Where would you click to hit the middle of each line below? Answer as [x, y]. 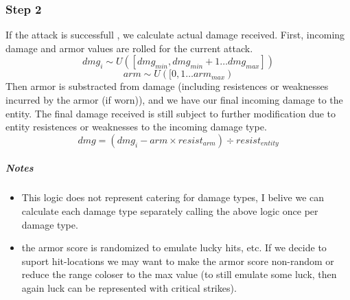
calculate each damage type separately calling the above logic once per [170, 210]
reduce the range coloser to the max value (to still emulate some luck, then [179, 274]
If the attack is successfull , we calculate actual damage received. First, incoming [175, 35]
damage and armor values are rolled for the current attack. [129, 48]
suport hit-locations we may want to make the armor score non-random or [178, 261]
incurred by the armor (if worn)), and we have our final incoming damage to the [174, 100]
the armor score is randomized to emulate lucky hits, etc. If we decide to [174, 247]
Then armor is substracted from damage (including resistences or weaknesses [167, 86]
